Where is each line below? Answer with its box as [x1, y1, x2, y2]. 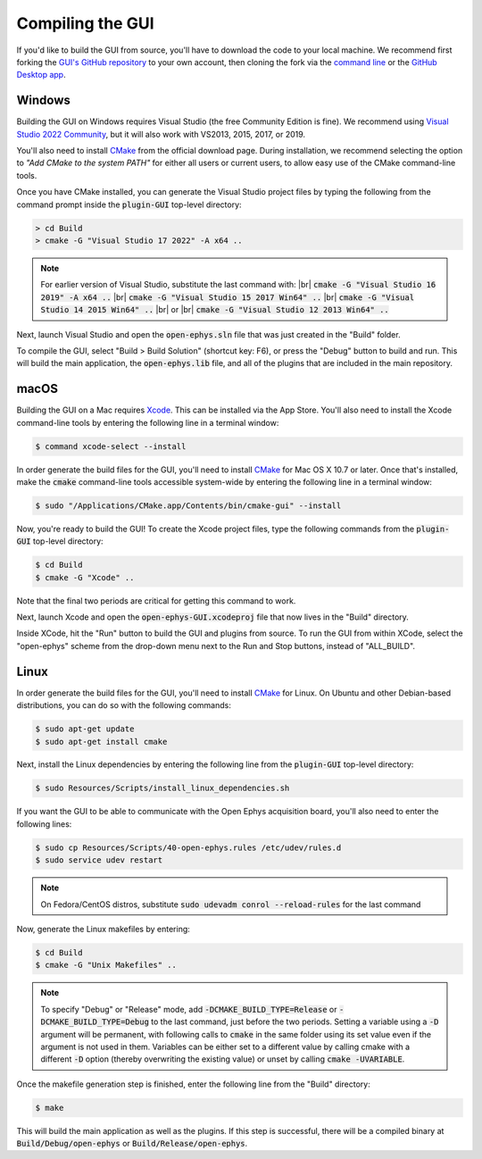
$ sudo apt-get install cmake [35, 737, 168, 746]
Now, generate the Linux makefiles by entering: [16, 923, 191, 934]
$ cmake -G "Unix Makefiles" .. [35, 960, 178, 971]
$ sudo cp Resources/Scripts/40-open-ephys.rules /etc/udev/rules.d [35, 842, 342, 853]
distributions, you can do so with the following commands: [16, 700, 231, 711]
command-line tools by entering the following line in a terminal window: [16, 417, 279, 428]
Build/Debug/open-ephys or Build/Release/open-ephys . [16, 1138, 248, 1149]
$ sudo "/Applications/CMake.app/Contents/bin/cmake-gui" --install [35, 500, 342, 511]
